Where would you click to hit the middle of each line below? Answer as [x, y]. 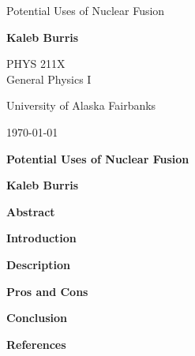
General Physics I [49, 79]
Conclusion [37, 318]
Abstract [31, 211]
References [36, 344]
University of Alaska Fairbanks [81, 105]
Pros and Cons [47, 291]
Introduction [41, 238]
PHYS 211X [36, 64]
